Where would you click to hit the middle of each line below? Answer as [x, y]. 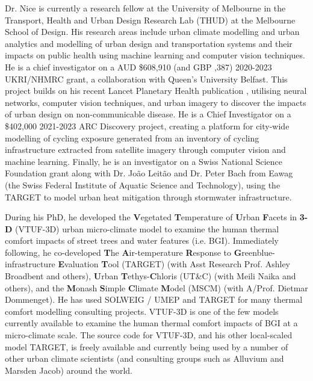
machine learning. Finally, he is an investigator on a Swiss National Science [144, 161]
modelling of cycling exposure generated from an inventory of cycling [132, 138]
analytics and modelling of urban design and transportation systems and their [149, 43]
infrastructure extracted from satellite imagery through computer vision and [145, 150]
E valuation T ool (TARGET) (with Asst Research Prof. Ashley [174, 264]
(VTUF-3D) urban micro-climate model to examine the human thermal [147, 228]
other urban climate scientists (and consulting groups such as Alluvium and [144, 358]
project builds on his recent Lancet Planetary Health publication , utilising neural [156, 91]
